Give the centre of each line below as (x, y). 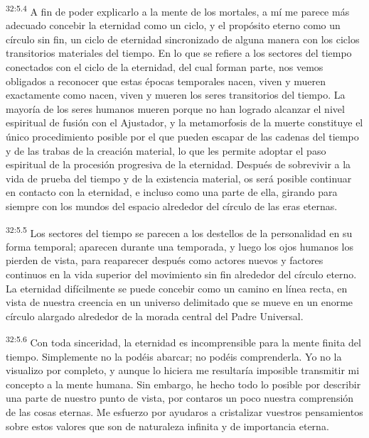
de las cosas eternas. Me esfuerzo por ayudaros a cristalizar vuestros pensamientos (184, 412)
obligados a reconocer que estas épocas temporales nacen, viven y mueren (166, 81)
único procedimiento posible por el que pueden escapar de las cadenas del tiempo (182, 136)
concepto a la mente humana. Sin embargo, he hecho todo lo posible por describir (183, 384)
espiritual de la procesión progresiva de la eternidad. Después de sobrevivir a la (178, 164)
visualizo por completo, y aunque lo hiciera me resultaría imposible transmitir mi (183, 370)
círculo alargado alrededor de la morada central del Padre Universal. (155, 316)
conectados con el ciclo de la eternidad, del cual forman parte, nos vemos (165, 67)
